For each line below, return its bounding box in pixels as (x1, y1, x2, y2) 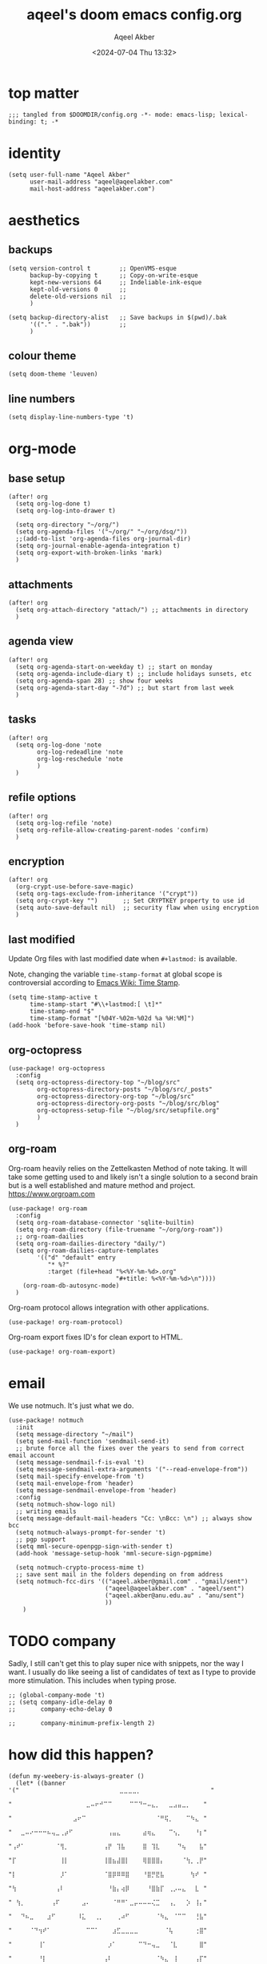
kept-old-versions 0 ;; (29, 285, 127, 293)
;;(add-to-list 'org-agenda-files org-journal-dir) (15, 535, 192, 543)
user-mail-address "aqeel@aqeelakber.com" (29, 178, 173, 186)
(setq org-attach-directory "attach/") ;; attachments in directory (15, 606, 249, 614)
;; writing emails (15, 1507, 78, 1515)
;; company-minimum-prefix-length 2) (8, 1719, 156, 1727)
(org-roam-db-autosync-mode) (22, 1282, 120, 1290)
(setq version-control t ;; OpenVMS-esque (8, 264, 177, 272)
